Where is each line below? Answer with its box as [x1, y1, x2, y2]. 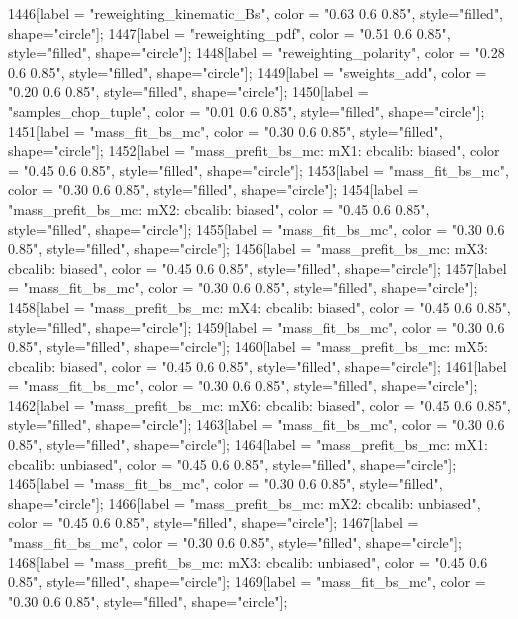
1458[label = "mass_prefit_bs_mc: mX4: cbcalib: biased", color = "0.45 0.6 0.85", [8, 296, 511, 317]
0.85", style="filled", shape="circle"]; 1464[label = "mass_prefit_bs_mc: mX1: [8, 434, 488, 455]
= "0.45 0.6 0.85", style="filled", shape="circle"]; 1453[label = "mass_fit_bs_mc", [8, 159, 509, 180]
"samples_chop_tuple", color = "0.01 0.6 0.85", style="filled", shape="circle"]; [8, 100, 485, 121]
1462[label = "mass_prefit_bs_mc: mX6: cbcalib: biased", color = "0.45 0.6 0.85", [8, 394, 511, 415]
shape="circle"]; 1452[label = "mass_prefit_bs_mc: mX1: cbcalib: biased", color [8, 140, 500, 161]
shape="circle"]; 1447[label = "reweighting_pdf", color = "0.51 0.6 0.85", [8, 22, 451, 43]
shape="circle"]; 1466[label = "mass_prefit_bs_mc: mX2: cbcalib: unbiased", [8, 492, 481, 513]
